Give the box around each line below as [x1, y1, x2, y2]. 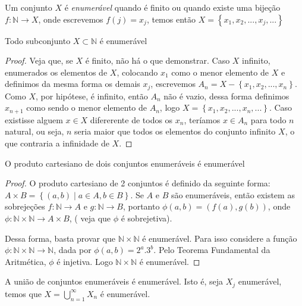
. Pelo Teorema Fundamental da [153, 243, 270, 256]
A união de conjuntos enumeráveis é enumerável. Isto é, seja [5, 275, 224, 288]
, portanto [122, 200, 160, 213]
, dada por [54, 243, 92, 256]
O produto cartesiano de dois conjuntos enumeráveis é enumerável [5, 157, 245, 169]
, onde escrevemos [38, 13, 103, 25]
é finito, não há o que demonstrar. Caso [85, 54, 230, 67]
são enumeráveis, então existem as [171, 188, 295, 201]
